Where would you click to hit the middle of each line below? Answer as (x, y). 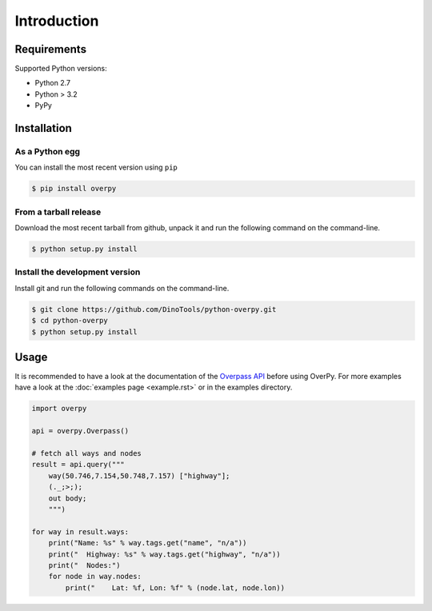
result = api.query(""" (78, 465)
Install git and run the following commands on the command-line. (122, 288)
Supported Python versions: (61, 69)
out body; (68, 498)
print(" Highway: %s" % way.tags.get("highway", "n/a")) (164, 554)
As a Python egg (47, 152)
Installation (43, 128)
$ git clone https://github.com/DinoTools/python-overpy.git (154, 309)
